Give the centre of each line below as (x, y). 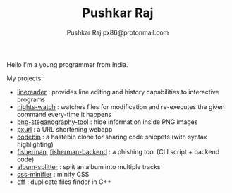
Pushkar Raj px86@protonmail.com (118, 32)
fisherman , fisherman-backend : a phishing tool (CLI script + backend (118, 151)
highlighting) (35, 144)
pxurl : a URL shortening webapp (65, 129)
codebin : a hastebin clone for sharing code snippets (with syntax (112, 137)
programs (31, 99)
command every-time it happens (64, 114)
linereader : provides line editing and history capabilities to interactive (118, 92)
